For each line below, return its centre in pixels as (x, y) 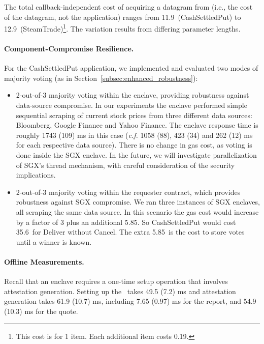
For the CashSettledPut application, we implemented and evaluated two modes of (131, 68)
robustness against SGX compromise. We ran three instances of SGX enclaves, (138, 202)
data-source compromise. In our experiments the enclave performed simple (131, 105)
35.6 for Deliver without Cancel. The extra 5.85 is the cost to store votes (130, 232)
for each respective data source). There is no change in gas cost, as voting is (134, 145)
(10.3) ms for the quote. (41, 311)
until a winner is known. (54, 241)
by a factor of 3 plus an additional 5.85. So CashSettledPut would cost (126, 222)
